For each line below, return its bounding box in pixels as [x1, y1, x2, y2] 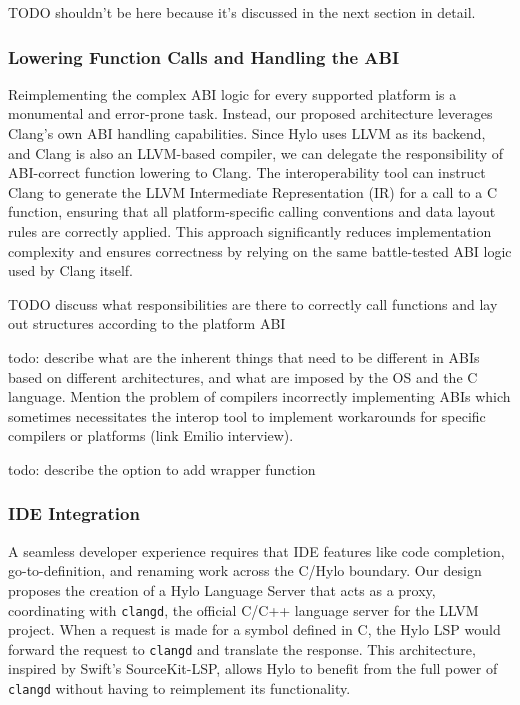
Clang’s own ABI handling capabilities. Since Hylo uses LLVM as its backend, [8, 123, 486, 143]
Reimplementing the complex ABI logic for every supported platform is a [8, 83, 457, 104]
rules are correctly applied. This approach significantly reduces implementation [8, 220, 492, 241]
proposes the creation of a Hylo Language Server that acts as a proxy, [8, 579, 436, 600]
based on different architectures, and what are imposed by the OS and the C [8, 366, 478, 387]
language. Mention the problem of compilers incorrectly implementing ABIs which [8, 386, 511, 407]
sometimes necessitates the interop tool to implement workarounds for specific [8, 405, 486, 426]
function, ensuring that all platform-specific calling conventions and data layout [8, 201, 496, 222]
